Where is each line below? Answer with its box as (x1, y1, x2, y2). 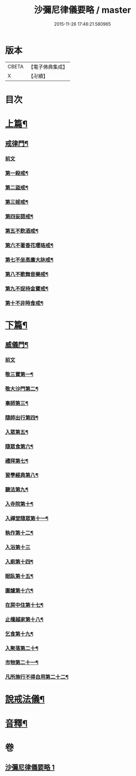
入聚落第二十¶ (5, 645, 38, 652)
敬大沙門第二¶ (5, 385, 38, 392)
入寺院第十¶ (5, 501, 33, 508)
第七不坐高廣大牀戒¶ (5, 256, 54, 263)
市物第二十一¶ (5, 659, 38, 666)
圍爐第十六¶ (5, 587, 33, 594)
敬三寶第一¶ (5, 371, 33, 378)
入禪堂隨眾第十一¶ (5, 515, 49, 522)
